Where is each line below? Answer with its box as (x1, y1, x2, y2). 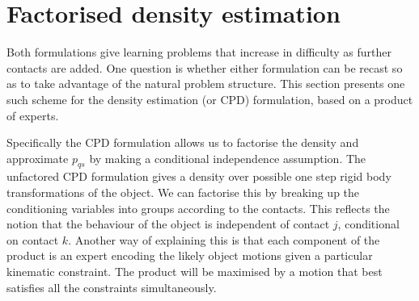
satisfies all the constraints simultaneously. (6, 278, 217, 295)
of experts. (6, 107, 59, 123)
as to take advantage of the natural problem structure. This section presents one (6, 75, 405, 92)
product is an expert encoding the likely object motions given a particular (6, 247, 373, 264)
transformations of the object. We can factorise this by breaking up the (6, 184, 360, 201)
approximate (6, 149, 69, 166)
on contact (6, 231, 59, 248)
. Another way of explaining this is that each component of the (68, 231, 380, 248)
